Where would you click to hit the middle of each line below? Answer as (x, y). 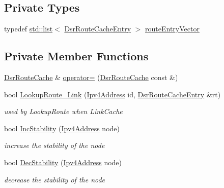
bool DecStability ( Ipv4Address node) (63, 162)
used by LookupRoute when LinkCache (63, 111)
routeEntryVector (172, 29)
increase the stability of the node (54, 145)
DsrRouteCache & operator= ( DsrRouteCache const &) (91, 77)
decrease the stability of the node (55, 179)
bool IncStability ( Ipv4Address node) (62, 128)
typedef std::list (29, 29)
